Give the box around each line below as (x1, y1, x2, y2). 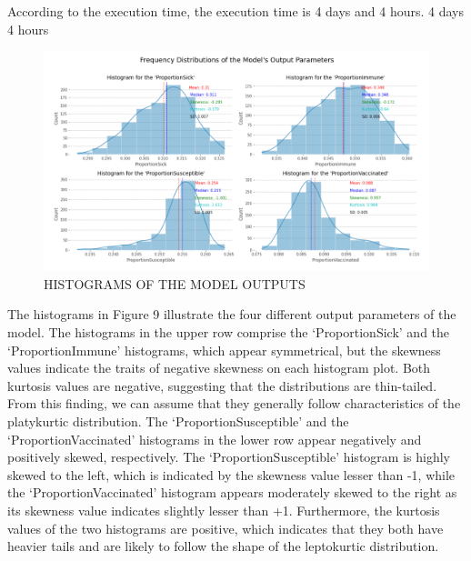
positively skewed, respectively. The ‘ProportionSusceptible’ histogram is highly (7, 447, 450, 466)
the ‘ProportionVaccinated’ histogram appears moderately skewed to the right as (7, 483, 457, 502)
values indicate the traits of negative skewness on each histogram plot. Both (7, 358, 431, 377)
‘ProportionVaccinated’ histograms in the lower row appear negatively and (7, 429, 422, 448)
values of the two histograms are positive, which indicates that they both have (7, 518, 444, 537)
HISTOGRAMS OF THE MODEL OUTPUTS (44, 274, 306, 293)
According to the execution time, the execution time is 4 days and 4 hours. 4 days (7, 2, 465, 20)
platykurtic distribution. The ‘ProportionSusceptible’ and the (7, 411, 349, 430)
